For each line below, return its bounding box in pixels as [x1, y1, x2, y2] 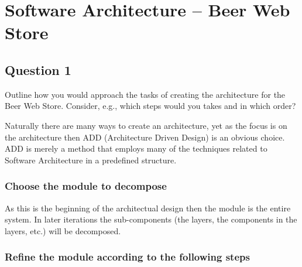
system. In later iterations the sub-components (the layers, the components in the [5, 213, 297, 225]
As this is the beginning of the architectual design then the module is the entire [5, 201, 291, 214]
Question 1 [5, 60, 71, 78]
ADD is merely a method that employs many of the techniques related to [5, 142, 267, 155]
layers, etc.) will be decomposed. [5, 224, 121, 237]
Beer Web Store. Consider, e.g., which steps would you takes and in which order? [5, 100, 296, 112]
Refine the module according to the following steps [5, 249, 250, 264]
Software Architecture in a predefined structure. [5, 153, 177, 166]
